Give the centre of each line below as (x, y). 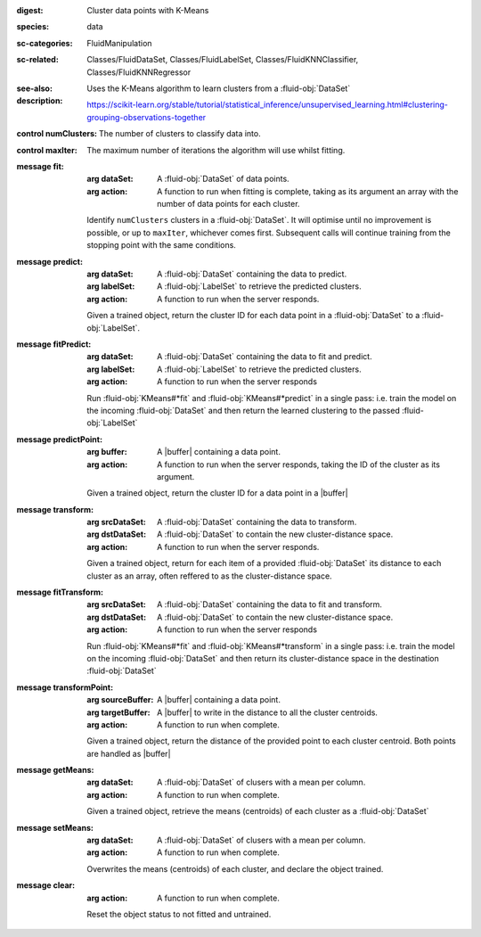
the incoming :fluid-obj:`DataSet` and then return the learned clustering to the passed (243, 410)
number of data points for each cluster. (228, 204)
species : (33, 27)
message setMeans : (55, 827)
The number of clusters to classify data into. (180, 134)
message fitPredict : (54, 344)
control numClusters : (57, 134)
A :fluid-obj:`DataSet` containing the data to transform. (257, 522)
